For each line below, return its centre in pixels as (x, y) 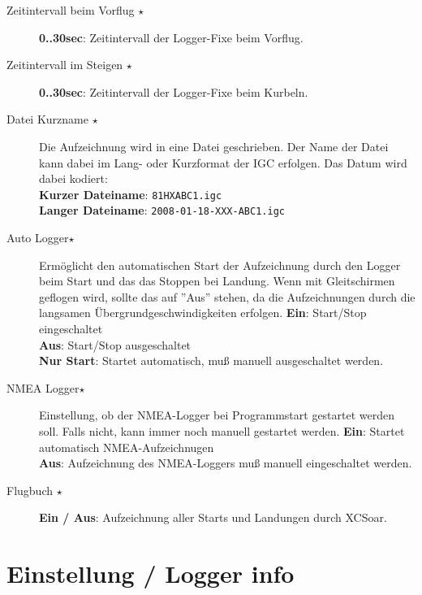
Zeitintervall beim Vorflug (71, 10)
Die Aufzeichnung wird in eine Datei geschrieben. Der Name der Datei (214, 146)
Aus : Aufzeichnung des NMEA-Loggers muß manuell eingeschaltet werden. (226, 463)
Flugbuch (30, 490)
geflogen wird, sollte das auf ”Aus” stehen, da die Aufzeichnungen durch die (227, 296)
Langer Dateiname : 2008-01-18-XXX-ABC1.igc (162, 210)
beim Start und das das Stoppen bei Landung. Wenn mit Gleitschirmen (217, 281)
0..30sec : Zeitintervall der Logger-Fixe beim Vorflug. (171, 37)
